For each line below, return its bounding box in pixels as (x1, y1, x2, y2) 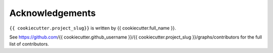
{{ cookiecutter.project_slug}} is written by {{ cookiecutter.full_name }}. (9, 25, 176, 31)
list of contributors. (9, 41, 49, 47)
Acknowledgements (9, 7, 96, 18)
